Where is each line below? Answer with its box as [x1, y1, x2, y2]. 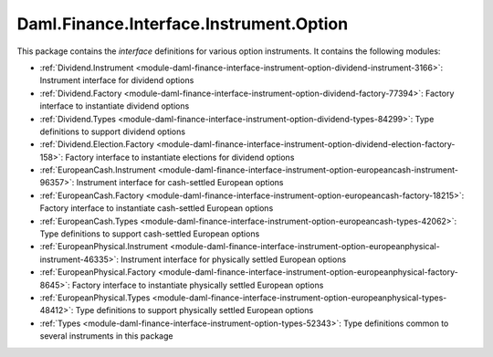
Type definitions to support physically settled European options [75, 305, 314, 316]
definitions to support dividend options [39, 126, 186, 137]
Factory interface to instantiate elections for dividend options [65, 152, 295, 163]
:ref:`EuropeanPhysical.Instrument [39, 241, 169, 252]
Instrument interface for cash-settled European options [76, 177, 284, 188]
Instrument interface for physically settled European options [120, 254, 347, 265]
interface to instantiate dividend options [39, 100, 190, 111]
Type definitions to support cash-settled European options [39, 228, 260, 239]
